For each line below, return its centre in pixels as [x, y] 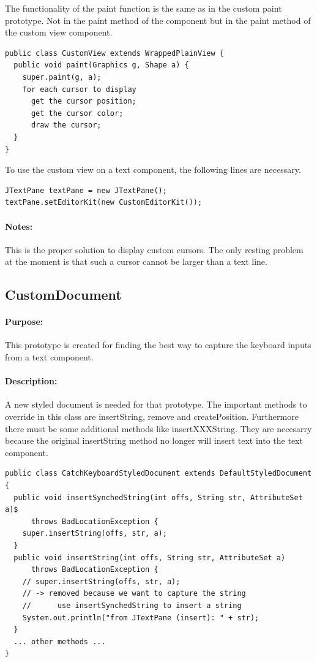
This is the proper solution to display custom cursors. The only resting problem [154, 249]
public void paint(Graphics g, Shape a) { [101, 65]
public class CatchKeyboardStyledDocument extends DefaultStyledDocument [158, 474]
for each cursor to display [79, 89]
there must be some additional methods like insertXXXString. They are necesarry [158, 428]
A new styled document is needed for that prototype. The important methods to [156, 404]
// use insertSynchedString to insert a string [132, 605]
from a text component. [49, 357]
